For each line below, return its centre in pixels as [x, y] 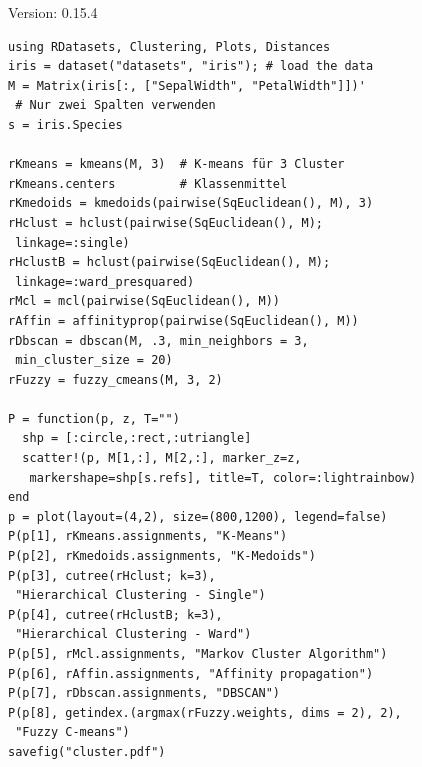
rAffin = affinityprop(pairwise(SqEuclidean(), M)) [183, 320]
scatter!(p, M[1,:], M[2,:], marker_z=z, [162, 458]
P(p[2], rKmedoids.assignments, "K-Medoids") [162, 556]
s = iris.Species [65, 124]
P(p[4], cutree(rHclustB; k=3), [115, 614]
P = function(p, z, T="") [94, 418]
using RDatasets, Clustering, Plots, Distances [169, 46]
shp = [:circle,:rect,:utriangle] [137, 438]
